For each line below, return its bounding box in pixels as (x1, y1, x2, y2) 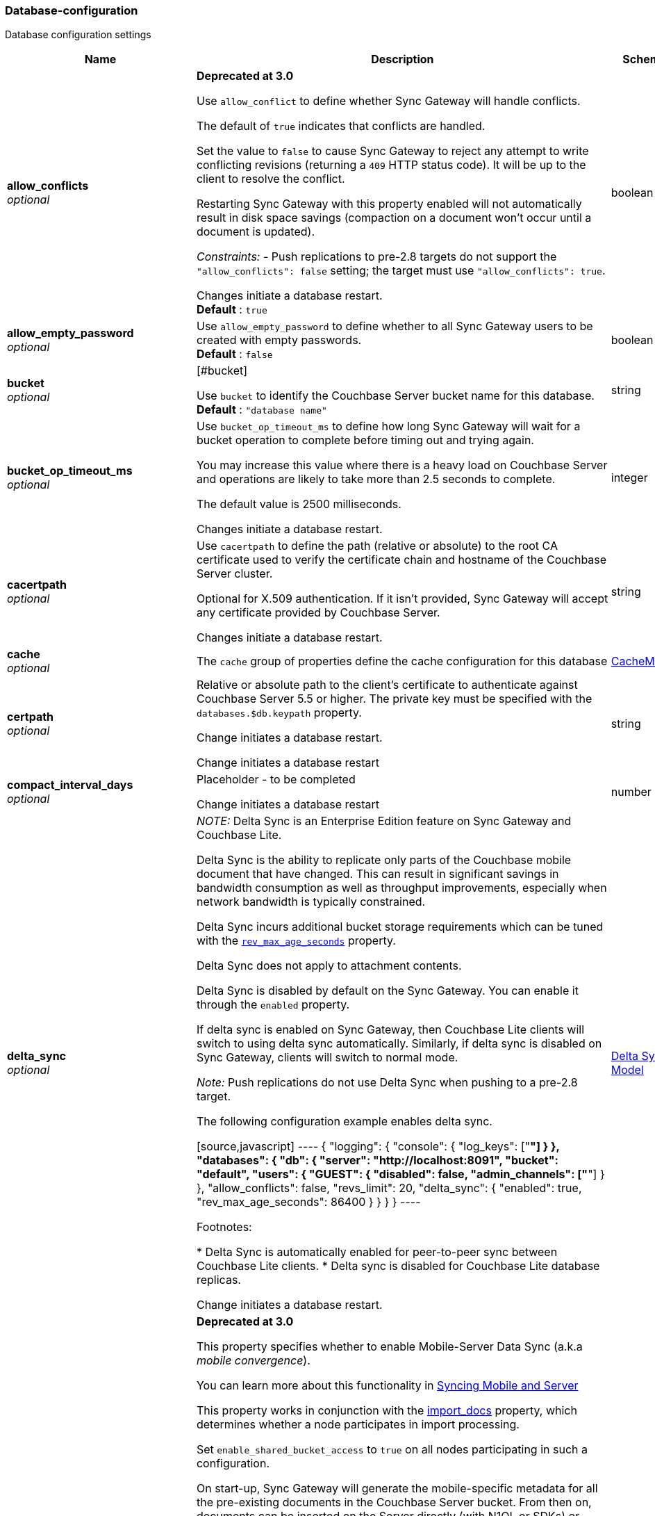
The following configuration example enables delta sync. (196, 1114, 492, 1129)
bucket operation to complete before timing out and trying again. (196, 433, 534, 448)
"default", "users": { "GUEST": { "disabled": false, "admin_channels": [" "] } (196, 1167, 605, 1182)
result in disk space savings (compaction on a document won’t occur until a (196, 211, 592, 225)
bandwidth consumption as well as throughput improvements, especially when (196, 881, 607, 895)
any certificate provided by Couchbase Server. (196, 605, 440, 620)
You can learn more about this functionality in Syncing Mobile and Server (196, 1378, 579, 1393)
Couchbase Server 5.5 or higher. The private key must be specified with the (196, 692, 592, 706)
